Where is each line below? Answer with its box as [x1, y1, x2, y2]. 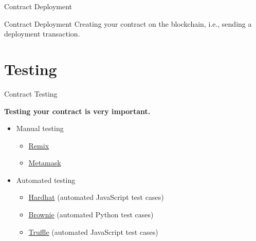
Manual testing [16, 123, 64, 134]
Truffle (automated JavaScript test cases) [28, 226, 158, 237]
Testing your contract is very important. [4, 105, 151, 116]
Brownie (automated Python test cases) [28, 209, 154, 220]
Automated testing [16, 174, 76, 185]
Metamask [28, 157, 61, 168]
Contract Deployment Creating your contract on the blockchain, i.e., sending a [4, 18, 252, 29]
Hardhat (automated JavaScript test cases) [28, 192, 164, 202]
